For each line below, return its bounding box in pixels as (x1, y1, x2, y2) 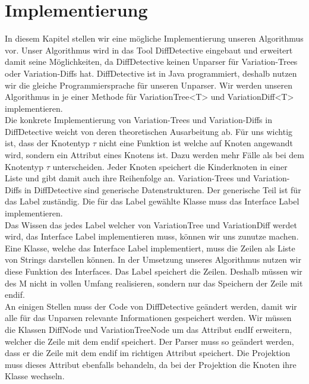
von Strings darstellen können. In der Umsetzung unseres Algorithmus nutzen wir (5, 253, 301, 266)
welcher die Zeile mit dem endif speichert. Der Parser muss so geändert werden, (5, 335, 294, 347)
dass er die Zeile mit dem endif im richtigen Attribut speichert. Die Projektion (5, 347, 291, 359)
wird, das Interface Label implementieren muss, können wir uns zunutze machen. (5, 230, 299, 243)
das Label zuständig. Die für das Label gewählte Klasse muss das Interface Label (5, 195, 299, 207)
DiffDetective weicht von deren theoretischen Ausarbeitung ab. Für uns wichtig (5, 125, 293, 137)
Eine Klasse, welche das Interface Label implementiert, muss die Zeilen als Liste (5, 241, 295, 254)
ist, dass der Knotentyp (5, 137, 90, 149)
